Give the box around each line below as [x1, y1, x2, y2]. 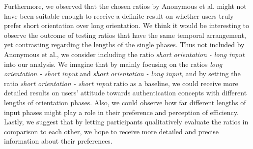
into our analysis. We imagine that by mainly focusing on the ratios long [4, 59, 223, 69]
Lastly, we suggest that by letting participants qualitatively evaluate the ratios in [4, 117, 249, 127]
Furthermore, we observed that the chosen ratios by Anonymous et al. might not [4, 1, 247, 11]
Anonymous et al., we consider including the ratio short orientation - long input [4, 49, 245, 59]
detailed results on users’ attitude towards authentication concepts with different [4, 88, 247, 98]
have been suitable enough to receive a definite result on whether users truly [4, 10, 234, 21]
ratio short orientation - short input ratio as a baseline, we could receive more [4, 78, 238, 88]
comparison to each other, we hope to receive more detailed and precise [4, 126, 219, 136]
